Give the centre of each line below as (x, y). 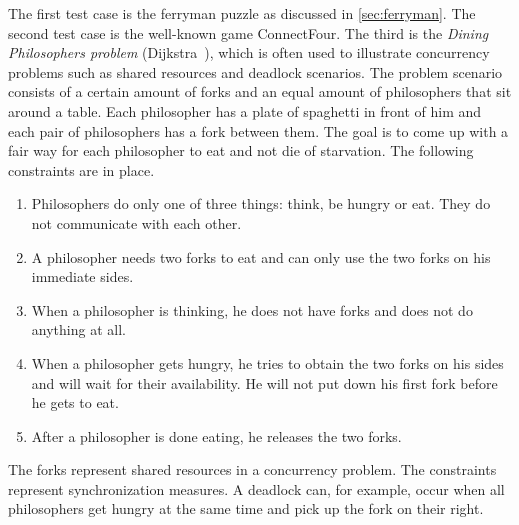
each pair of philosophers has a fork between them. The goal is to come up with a (258, 130)
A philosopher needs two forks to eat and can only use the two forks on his (261, 256)
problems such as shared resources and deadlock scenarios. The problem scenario (255, 71)
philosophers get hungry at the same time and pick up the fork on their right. (246, 508)
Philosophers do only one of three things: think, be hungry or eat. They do (261, 203)
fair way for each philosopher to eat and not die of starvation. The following (241, 150)
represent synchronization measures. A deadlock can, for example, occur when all (256, 488)
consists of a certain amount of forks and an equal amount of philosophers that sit (260, 91)
